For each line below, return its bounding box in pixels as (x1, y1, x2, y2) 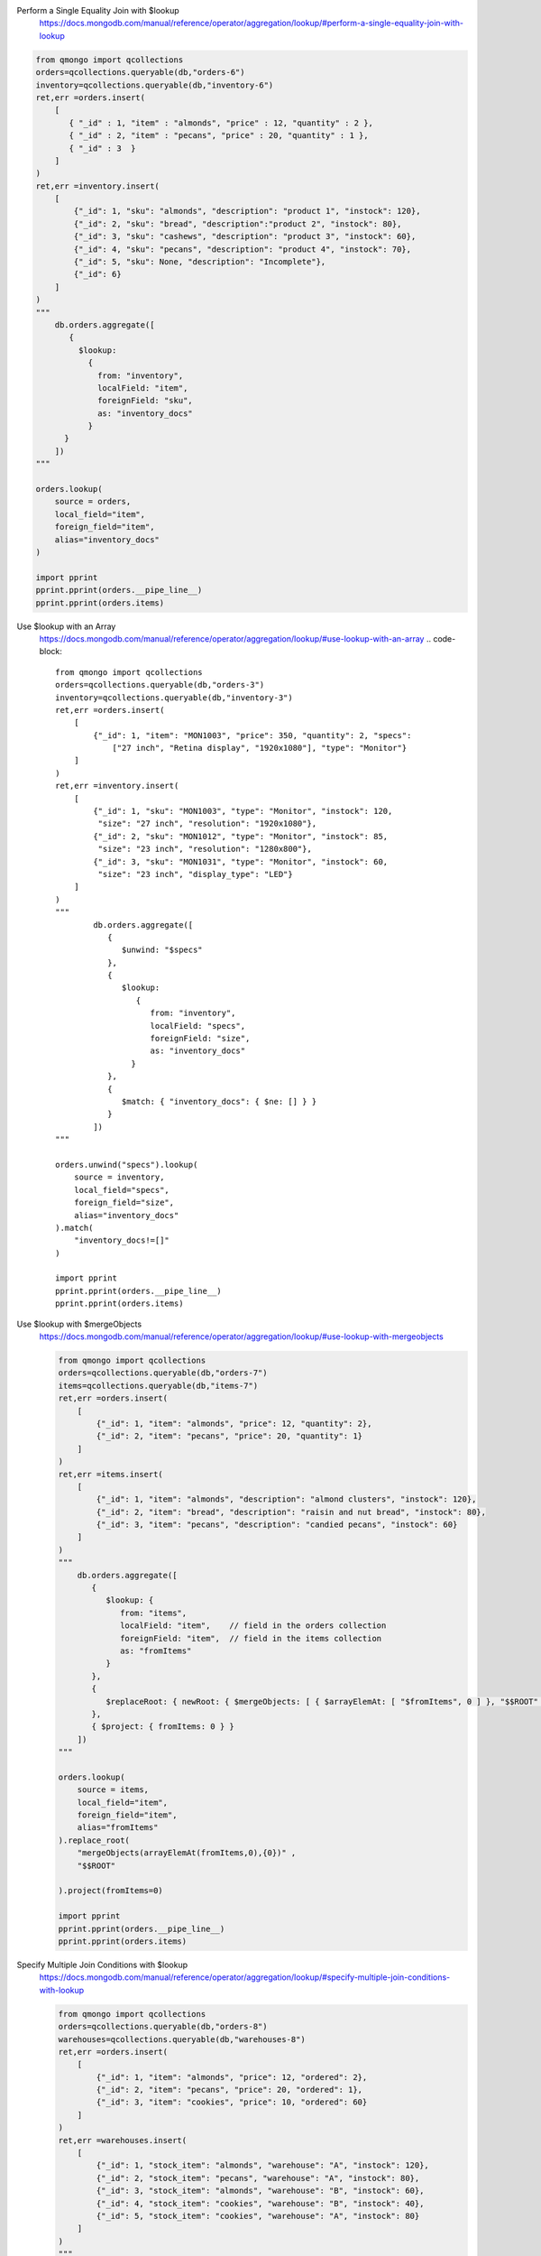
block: (39, 646, 63, 657)
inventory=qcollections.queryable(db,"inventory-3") (55, 692, 293, 703)
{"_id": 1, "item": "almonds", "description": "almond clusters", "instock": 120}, (96, 1494, 477, 1504)
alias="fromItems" (77, 1823, 159, 1833)
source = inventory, (73, 1172, 165, 1182)
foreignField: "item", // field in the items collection (120, 1633, 382, 1643)
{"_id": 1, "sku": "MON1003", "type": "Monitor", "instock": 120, (93, 806, 393, 817)
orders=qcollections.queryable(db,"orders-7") (58, 1368, 268, 1378)
